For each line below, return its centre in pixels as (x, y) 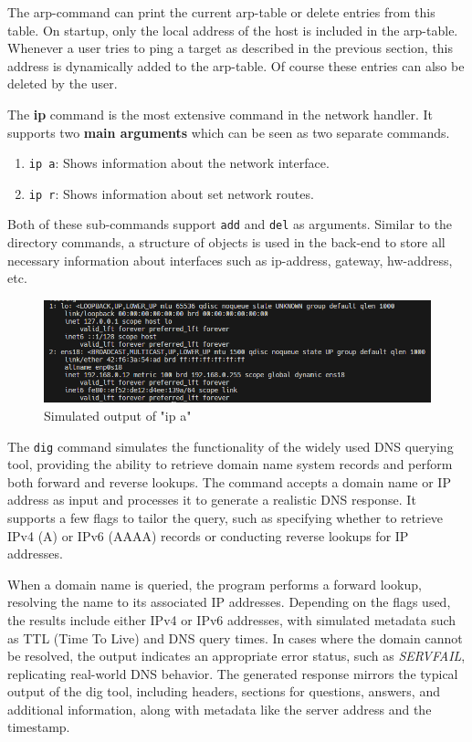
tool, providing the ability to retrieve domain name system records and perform (230, 464)
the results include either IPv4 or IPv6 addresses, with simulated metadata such (232, 619)
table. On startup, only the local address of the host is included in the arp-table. (233, 30)
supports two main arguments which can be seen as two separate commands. (229, 132)
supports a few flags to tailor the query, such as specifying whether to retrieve (226, 517)
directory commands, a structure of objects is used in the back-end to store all (226, 242)
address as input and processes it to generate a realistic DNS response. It (212, 500)
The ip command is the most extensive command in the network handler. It (220, 114)
